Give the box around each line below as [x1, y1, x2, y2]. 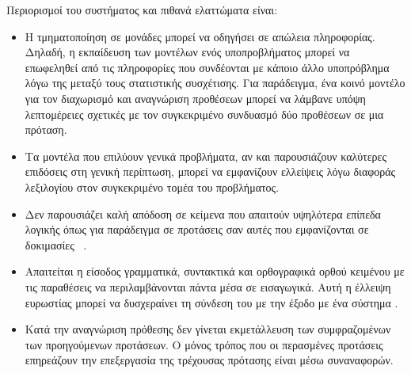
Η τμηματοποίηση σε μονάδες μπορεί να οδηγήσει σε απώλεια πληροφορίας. [25, 28, 375, 44]
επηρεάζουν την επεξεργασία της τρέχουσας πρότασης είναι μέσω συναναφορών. [25, 352, 394, 368]
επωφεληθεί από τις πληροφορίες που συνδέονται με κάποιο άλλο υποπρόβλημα [25, 59, 390, 75]
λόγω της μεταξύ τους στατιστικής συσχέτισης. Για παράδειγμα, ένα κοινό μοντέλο [25, 74, 405, 91]
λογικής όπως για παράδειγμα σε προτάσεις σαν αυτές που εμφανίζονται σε [25, 221, 369, 238]
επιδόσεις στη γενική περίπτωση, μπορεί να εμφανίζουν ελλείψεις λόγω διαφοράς [25, 163, 396, 180]
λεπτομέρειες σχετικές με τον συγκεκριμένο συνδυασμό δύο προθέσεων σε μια [25, 105, 384, 122]
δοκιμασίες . [25, 236, 87, 253]
